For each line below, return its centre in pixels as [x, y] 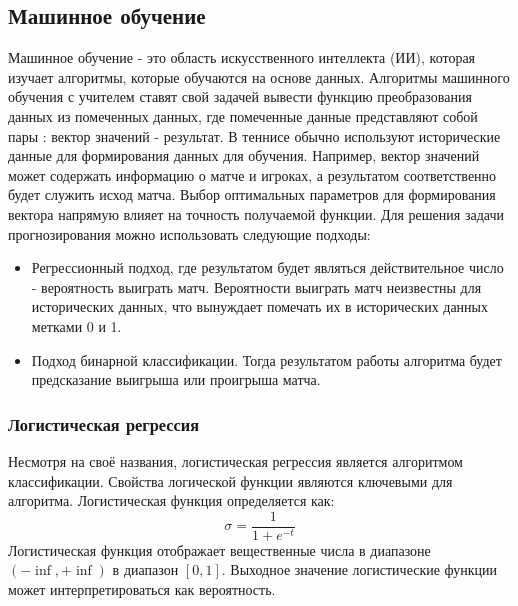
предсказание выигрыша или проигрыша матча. [176, 379]
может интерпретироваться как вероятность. [142, 588]
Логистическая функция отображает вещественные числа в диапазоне [219, 549]
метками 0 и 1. [76, 325]
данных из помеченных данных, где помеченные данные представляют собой [243, 115]
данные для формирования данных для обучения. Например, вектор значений [244, 155]
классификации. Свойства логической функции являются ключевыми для [230, 480]
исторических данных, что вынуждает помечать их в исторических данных [260, 306]
